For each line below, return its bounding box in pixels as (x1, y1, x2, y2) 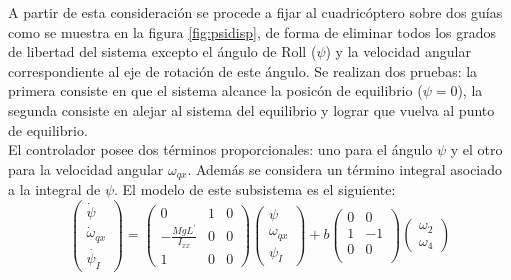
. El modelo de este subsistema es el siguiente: (114, 179, 396, 200)
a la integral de (8, 179, 101, 200)
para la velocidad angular (8, 158, 164, 179)
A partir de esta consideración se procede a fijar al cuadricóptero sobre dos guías (8, 2, 503, 22)
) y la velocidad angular (325, 41, 472, 62)
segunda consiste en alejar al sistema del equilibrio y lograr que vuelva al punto (8, 99, 495, 120)
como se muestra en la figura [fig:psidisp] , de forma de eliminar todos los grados (8, 21, 497, 42)
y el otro (450, 139, 503, 160)
